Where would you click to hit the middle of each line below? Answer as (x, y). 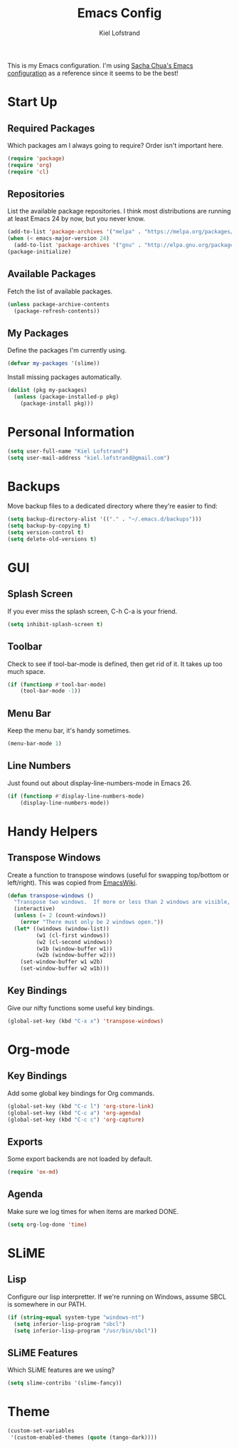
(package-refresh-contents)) (57, 311)
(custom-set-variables (41, 1431)
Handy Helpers (53, 831)
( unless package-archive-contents (59, 304)
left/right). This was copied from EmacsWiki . (72, 883)
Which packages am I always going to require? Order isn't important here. (116, 145)
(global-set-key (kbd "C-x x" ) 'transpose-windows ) (85, 1021)
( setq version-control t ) (46, 533)
